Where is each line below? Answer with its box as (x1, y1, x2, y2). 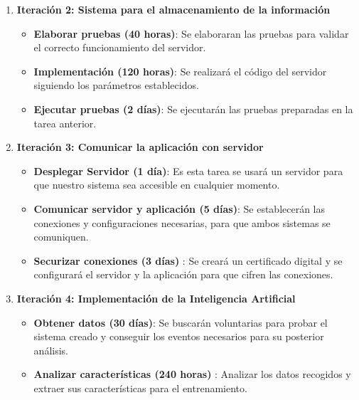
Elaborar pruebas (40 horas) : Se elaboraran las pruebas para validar (33, 26, 349, 41)
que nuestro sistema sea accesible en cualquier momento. (33, 177, 280, 192)
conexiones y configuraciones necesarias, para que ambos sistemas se (33, 215, 331, 230)
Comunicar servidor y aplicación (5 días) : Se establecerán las (33, 201, 326, 216)
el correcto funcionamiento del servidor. (33, 40, 206, 55)
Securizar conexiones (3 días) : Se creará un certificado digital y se (33, 253, 343, 268)
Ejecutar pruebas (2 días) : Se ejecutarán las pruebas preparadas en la (33, 101, 353, 116)
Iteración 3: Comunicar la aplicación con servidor (16, 140, 264, 154)
